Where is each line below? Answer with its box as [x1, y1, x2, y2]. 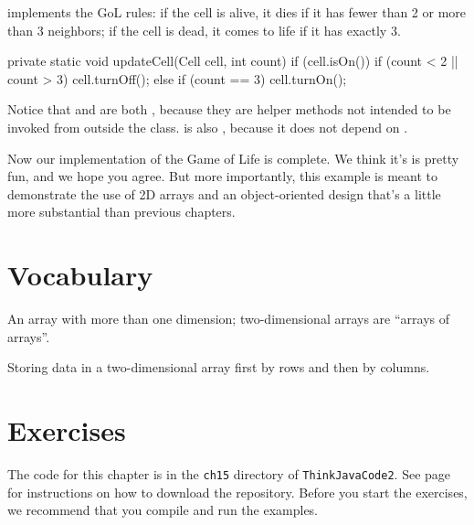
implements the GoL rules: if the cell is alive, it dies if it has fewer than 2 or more [7, 3, 467, 21]
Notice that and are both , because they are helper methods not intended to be [7, 100, 451, 119]
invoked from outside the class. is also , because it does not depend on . [7, 117, 408, 136]
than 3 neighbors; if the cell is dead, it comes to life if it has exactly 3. [7, 20, 401, 39]
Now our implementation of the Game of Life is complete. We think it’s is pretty [7, 148, 459, 167]
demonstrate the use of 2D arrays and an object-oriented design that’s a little [7, 184, 441, 203]
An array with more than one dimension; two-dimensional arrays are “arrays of [7, 309, 450, 328]
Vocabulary [7, 256, 153, 294]
